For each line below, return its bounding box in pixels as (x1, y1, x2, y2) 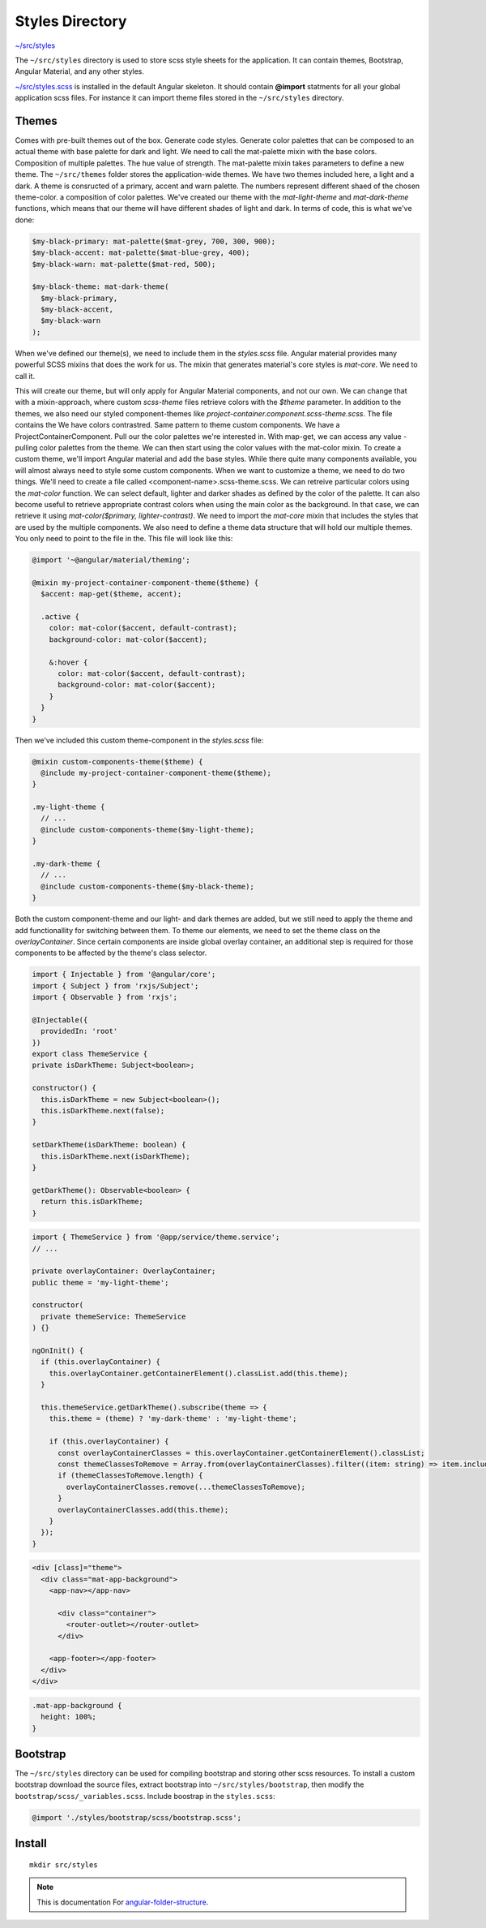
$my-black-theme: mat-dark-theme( (32, 282, 169, 291)
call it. (15, 371, 36, 381)
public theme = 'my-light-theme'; (32, 1278, 169, 1287)
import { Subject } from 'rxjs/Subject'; (32, 981, 199, 990)
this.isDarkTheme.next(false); (40, 1106, 165, 1116)
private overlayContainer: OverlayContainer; (32, 1267, 216, 1276)
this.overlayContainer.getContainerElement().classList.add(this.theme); (49, 1368, 348, 1378)
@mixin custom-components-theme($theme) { (32, 757, 203, 766)
